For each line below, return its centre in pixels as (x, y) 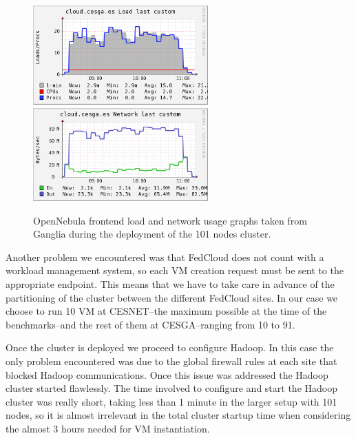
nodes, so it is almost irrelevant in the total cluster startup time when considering (178, 415)
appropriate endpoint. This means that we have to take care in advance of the (170, 283)
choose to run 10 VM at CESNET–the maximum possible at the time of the (166, 311)
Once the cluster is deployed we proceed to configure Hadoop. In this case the (170, 347)
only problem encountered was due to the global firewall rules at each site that (171, 361)
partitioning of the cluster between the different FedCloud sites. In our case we (172, 297)
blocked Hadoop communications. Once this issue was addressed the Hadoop (167, 374)
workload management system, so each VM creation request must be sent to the (175, 270)
